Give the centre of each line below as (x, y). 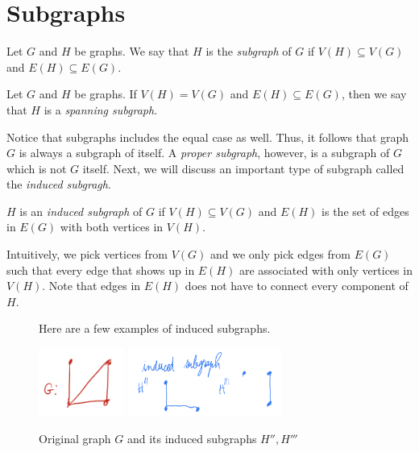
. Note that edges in (91, 286)
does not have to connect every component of (297, 286)
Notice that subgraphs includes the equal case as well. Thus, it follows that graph (208, 137)
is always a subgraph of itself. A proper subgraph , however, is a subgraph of (204, 153)
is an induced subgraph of (81, 211)
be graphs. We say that (132, 51)
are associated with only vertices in (326, 270)
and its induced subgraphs (192, 439)
